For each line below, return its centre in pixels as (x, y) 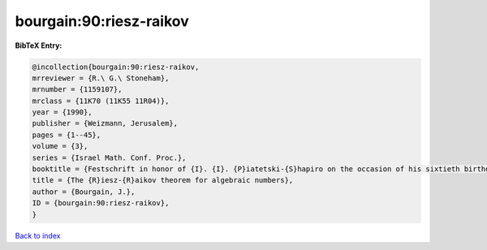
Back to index (38, 235)
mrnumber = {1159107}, (77, 90)
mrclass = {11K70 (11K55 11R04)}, (101, 101)
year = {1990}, (62, 112)
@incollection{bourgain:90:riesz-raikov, (116, 67)
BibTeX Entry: (39, 45)
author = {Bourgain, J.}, (84, 192)
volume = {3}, (60, 147)
